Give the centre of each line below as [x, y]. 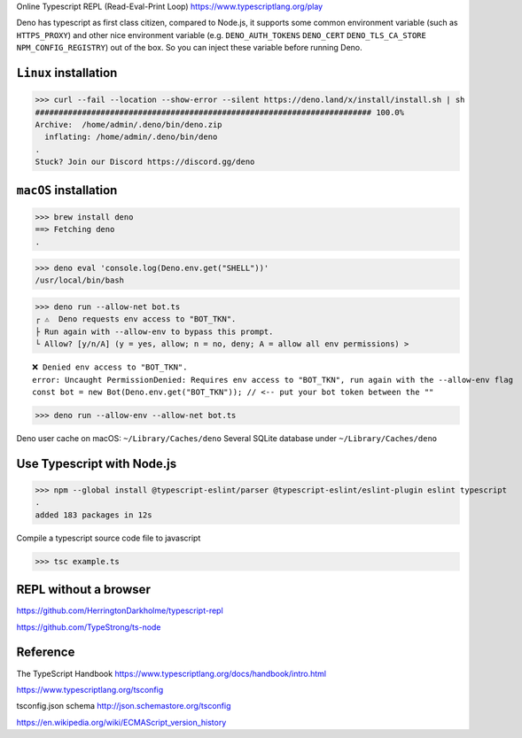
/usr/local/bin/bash [79, 280]
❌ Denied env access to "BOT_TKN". [110, 367]
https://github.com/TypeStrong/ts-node [89, 627]
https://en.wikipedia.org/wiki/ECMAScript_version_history [121, 722]
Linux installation [67, 72]
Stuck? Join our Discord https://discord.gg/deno [145, 162]
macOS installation [67, 190]
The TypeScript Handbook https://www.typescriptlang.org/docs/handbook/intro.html [171, 673]
